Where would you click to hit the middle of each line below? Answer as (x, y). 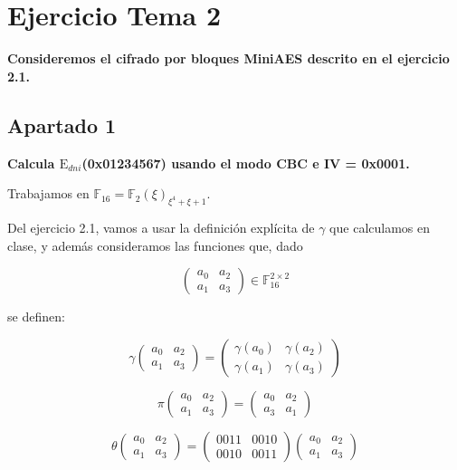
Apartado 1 (62, 125)
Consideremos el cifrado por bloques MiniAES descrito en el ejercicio (228, 58)
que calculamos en (380, 227)
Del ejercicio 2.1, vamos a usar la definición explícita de (161, 227)
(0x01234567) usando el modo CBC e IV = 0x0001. (246, 163)
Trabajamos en (48, 193)
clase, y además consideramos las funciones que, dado (155, 245)
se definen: (36, 317)
